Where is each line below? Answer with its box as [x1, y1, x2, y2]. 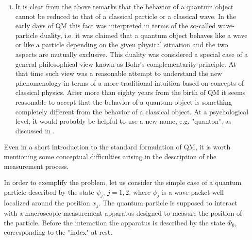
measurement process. [4, 161, 69, 171]
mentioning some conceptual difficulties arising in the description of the [4, 151, 217, 161]
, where [129, 186, 151, 197]
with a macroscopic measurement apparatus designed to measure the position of [4, 207, 242, 218]
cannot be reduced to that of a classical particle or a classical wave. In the [15, 11, 236, 21]
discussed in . [15, 125, 55, 135]
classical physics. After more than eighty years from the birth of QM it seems [15, 87, 246, 97]
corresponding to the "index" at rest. [4, 227, 113, 237]
